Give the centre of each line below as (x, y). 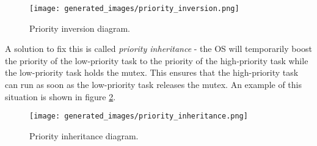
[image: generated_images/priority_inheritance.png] (139, 116)
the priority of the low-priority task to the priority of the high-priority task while (157, 60)
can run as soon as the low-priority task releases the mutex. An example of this (153, 85)
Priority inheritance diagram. (84, 135)
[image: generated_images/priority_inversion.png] (134, 9)
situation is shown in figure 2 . (60, 96)
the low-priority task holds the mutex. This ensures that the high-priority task (152, 72)
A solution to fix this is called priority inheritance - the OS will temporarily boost (158, 49)
